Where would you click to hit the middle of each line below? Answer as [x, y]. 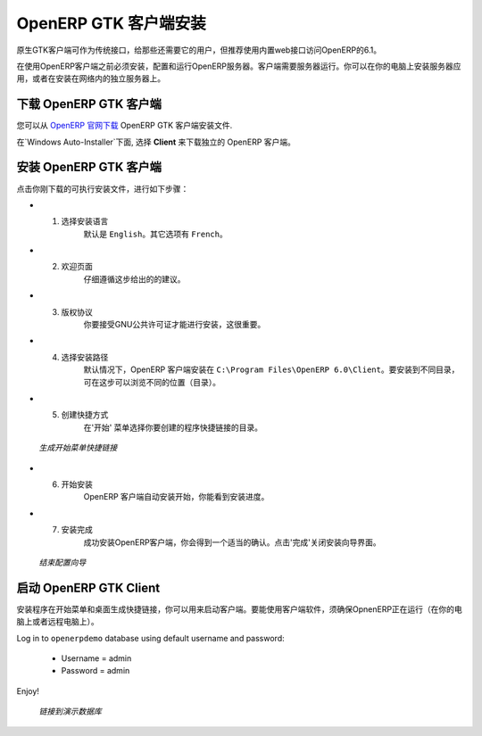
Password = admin [96, 671]
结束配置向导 [62, 562]
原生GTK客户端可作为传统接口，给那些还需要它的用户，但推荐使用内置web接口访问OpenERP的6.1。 [199, 50]
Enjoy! [28, 691]
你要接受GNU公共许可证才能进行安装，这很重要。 [175, 325]
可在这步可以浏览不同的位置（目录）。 [152, 382]
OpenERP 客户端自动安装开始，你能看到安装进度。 [176, 497]
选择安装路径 [85, 357]
